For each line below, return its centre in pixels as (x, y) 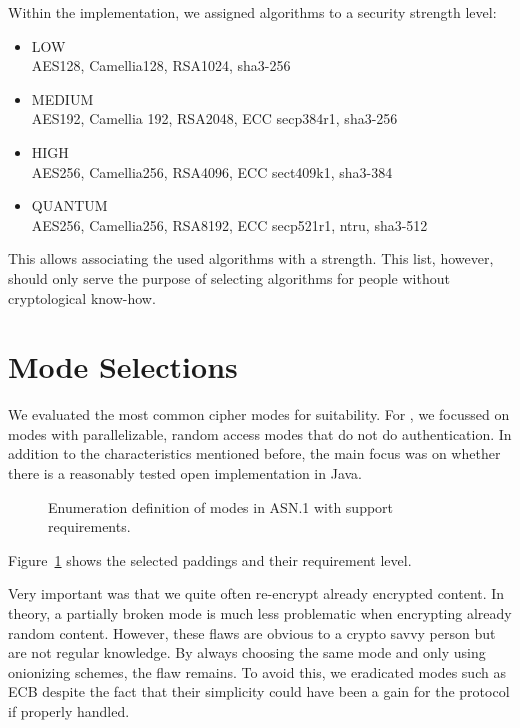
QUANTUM (69, 205)
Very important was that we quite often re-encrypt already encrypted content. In (256, 593)
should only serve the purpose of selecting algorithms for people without (229, 277)
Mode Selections (123, 366)
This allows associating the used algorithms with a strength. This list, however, (251, 258)
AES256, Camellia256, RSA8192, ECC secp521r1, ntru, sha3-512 (229, 224)
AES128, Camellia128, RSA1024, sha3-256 (161, 65)
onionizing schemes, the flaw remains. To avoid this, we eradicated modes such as (257, 671)
